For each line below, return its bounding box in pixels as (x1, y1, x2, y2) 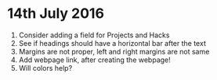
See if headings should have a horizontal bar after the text (18, 38, 207, 47)
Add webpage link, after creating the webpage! (18, 55, 172, 64)
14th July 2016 (7, 5, 105, 23)
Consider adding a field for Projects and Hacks (18, 30, 170, 40)
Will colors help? (18, 63, 73, 72)
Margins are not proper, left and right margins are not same (18, 47, 210, 56)
